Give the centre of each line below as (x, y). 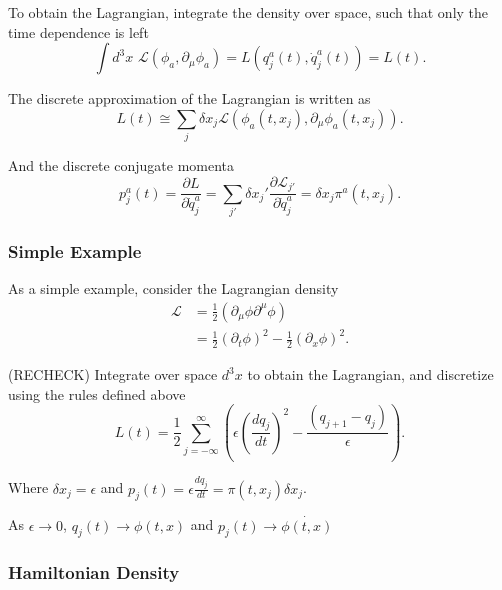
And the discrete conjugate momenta (121, 165)
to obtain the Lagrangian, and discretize (370, 374)
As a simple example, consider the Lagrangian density (173, 288)
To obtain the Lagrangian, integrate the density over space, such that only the (248, 12)
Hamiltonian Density (94, 572)
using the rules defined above (97, 393)
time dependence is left (78, 31)
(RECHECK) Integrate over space (113, 374)
